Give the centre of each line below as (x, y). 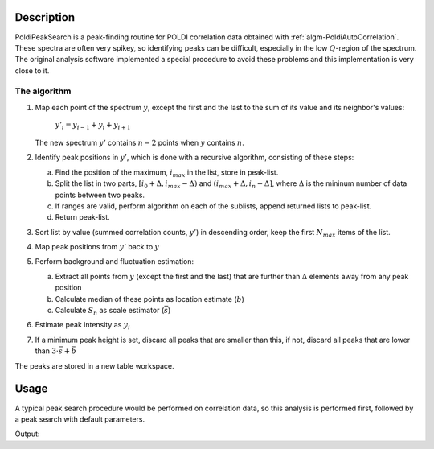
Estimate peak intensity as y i (82, 326)
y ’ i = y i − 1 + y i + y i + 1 (93, 126)
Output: (27, 434)
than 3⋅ (47, 351)
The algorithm (43, 91)
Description (45, 17)
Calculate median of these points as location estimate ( (146, 299)
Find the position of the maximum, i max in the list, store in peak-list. (167, 173)
